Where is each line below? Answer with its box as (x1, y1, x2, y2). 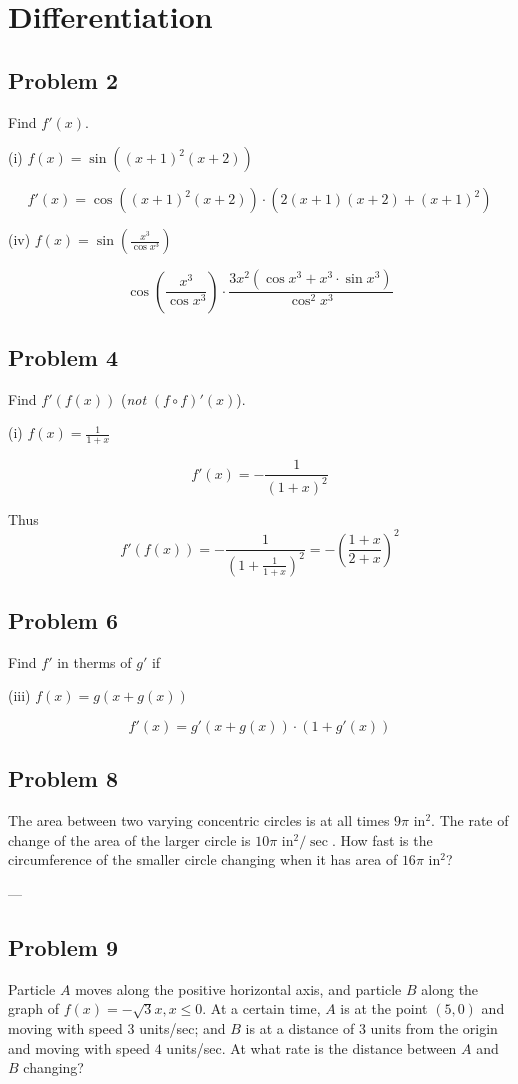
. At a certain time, (202, 998, 321, 1019)
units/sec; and (139, 1018, 226, 1039)
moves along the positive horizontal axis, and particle (75, 978, 402, 999)
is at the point (340, 998, 428, 1019)
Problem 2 (8, 64, 118, 95)
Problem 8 (8, 763, 118, 794)
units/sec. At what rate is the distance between (166, 1037, 457, 1058)
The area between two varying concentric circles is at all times (8, 810, 390, 831)
